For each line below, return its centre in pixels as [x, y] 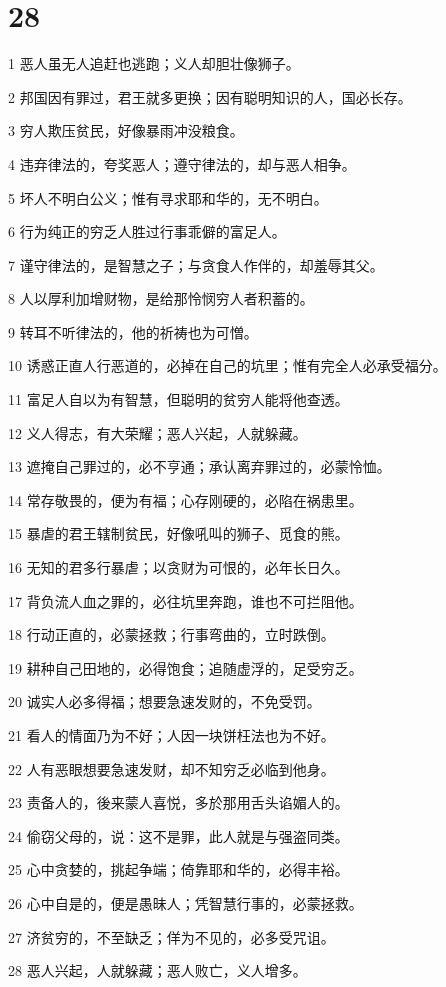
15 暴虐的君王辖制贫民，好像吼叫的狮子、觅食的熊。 [178, 533]
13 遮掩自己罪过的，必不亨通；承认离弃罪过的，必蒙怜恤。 [199, 466]
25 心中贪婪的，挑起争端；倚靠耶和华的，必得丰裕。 [178, 869]
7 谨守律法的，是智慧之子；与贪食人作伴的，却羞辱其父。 [196, 264]
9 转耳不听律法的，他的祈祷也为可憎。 [133, 331]
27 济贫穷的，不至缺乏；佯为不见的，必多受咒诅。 [171, 936]
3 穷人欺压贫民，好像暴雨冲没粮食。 [126, 130]
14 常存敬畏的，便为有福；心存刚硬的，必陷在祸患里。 [185, 499]
